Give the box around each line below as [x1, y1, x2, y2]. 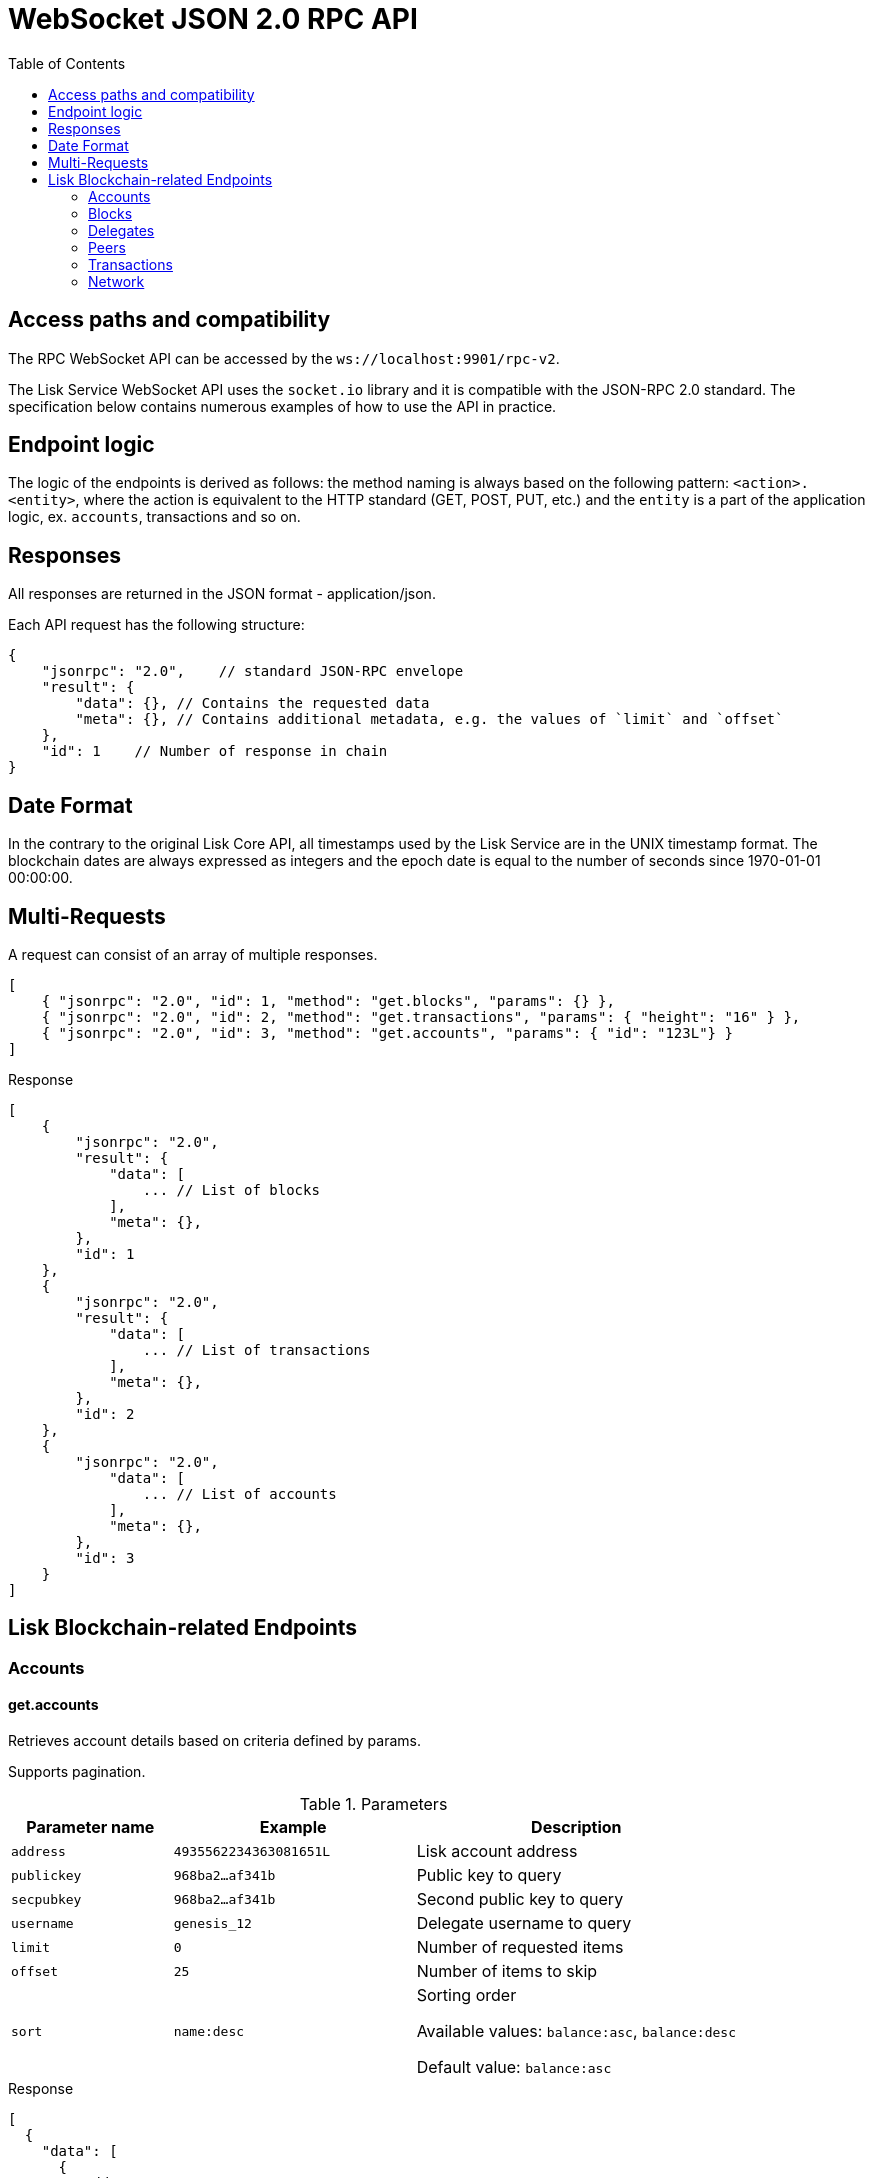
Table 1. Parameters [299, 1794, 448, 1815]
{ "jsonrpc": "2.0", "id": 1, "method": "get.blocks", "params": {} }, [41, 992, 615, 1009]
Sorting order [416, 1985, 517, 2006]
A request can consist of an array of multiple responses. [8, 945, 378, 963]
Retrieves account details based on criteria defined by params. [8, 1732, 421, 1750]
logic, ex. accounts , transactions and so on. [8, 508, 301, 526]
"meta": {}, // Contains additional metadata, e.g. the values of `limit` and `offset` [75, 711, 784, 728]
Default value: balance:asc [416, 2057, 612, 2078]
